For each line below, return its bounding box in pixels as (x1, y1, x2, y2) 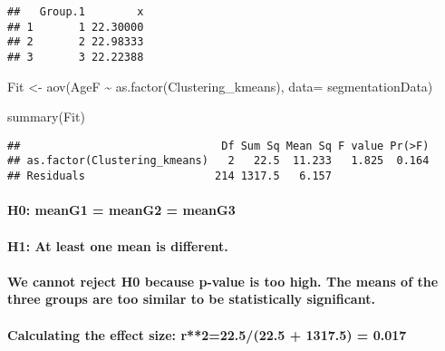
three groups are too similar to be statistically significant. (7, 289, 375, 308)
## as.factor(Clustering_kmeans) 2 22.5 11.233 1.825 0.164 (7, 154, 430, 168)
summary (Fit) (7, 107, 85, 126)
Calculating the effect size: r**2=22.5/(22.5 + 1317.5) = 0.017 (7, 325, 407, 344)
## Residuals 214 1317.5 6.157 (7, 170, 332, 183)
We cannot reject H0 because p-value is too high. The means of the (7, 271, 439, 290)
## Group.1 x (7, 5, 144, 18)
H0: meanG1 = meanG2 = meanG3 (7, 200, 236, 219)
